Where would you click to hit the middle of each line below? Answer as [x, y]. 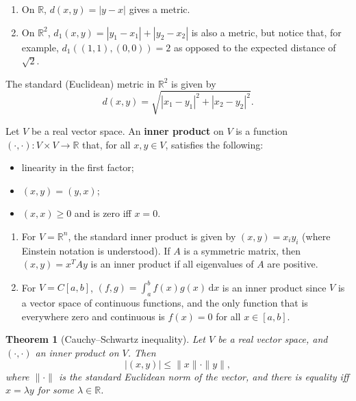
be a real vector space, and [273, 339]
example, [40, 47]
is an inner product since [274, 287]
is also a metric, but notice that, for [266, 32]
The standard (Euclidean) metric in [80, 83]
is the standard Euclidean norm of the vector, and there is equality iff [204, 376]
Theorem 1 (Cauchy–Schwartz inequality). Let [106, 339]
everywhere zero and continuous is [93, 316]
